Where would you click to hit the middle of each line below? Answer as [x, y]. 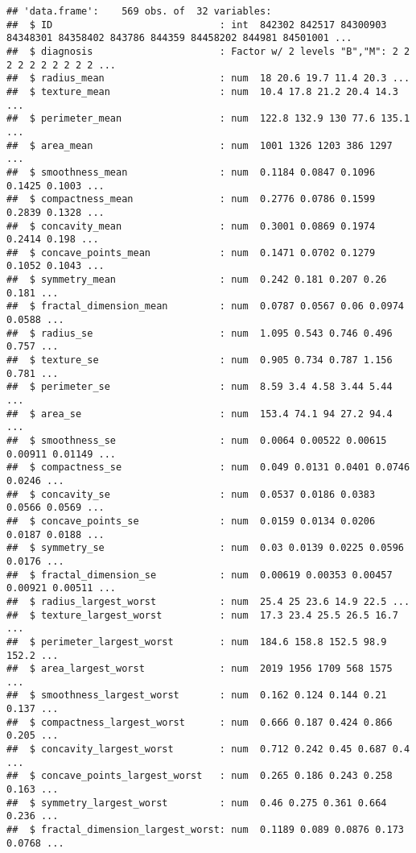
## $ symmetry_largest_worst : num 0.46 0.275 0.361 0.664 [197, 803]
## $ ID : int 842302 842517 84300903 [197, 25]
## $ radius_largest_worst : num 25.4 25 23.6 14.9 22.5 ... [208, 601]
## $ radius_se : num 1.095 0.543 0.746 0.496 [200, 333]
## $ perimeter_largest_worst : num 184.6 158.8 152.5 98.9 [197, 642]
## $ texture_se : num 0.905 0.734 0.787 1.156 [200, 360]
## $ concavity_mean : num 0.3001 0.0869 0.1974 [191, 226]
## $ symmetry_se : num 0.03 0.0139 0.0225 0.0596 [205, 548]
